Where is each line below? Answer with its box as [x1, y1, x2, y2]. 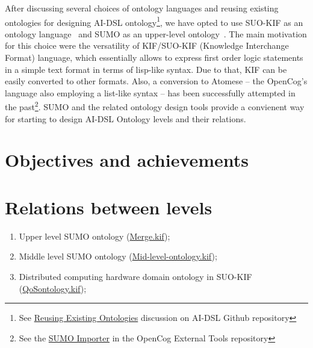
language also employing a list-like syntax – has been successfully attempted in [5, 86, 296, 99]
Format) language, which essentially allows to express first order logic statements [5, 51, 303, 64]
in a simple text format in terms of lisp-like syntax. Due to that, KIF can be [5, 63, 287, 75]
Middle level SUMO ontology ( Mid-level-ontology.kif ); [19, 250, 217, 263]
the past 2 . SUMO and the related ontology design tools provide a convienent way [5, 99, 305, 113]
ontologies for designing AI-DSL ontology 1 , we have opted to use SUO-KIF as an [5, 14, 303, 28]
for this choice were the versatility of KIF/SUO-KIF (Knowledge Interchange [5, 39, 289, 52]
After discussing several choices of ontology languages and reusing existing [5, 2, 279, 14]
